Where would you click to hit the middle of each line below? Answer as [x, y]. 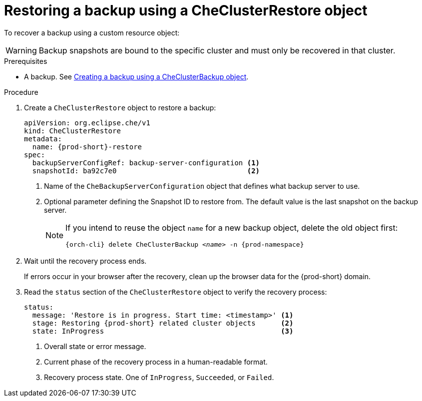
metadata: [43, 139]
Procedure [21, 92]
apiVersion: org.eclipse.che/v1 [87, 123]
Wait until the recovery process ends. [85, 261]
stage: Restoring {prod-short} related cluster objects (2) [163, 323]
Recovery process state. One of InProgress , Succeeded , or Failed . [159, 377]
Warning [21, 50]
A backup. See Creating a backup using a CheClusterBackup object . [136, 76]
